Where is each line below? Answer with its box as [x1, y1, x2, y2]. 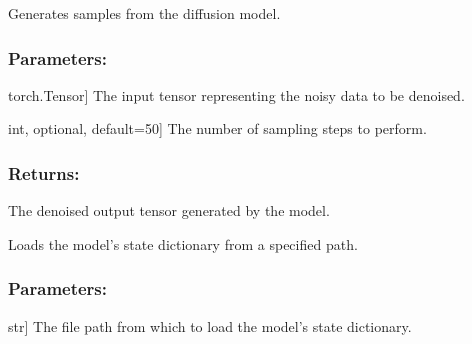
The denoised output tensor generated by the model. [8, 200, 330, 221]
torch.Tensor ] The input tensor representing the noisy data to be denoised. [8, 84, 465, 105]
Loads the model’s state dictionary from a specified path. [8, 233, 358, 254]
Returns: [8, 160, 80, 185]
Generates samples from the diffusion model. [8, 3, 281, 23]
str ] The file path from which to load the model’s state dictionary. [8, 315, 412, 336]
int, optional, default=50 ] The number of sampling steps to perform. [8, 118, 427, 139]
